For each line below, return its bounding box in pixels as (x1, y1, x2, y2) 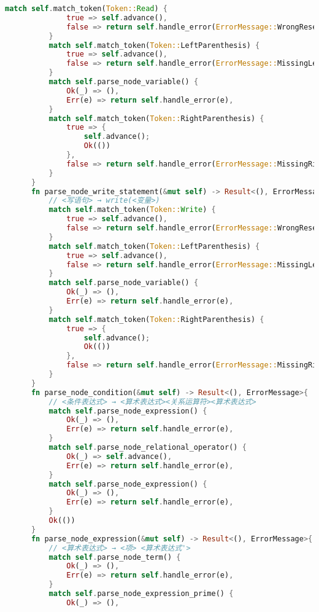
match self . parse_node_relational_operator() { (48, 443, 247, 452)
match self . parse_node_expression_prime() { (48, 589, 234, 598)
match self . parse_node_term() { (48, 552, 181, 562)
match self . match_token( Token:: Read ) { (5, 4, 167, 13)
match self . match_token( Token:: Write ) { (48, 205, 216, 214)
